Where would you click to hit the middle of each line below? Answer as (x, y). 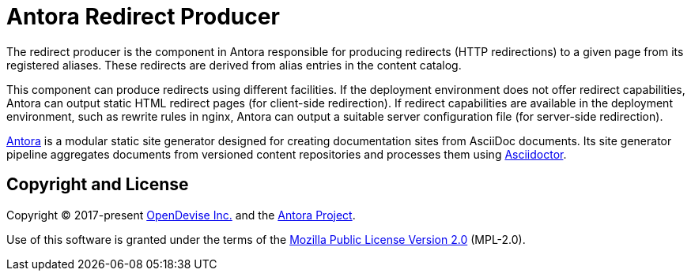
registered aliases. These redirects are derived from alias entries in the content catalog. (234, 65)
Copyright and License (98, 185)
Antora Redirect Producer (143, 17)
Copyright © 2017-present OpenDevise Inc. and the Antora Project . (181, 215)
